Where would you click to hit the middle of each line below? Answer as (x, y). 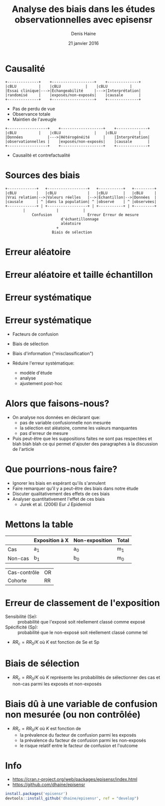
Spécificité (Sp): (22, 627)
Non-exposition (93, 540)
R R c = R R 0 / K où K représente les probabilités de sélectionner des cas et (86, 678)
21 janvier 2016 (83, 43)
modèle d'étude (36, 373)
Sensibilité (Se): (21, 616)
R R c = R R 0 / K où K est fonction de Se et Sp (56, 643)
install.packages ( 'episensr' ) (37, 794)
